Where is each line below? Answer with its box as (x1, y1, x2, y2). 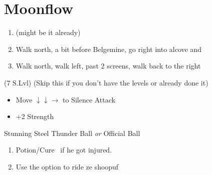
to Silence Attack (62, 94, 115, 104)
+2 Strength (16, 111, 54, 121)
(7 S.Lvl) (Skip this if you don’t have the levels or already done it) (4, 77, 208, 87)
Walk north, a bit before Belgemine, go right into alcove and (16, 43, 201, 54)
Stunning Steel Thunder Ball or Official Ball (4, 127, 140, 138)
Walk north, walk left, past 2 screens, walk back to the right (16, 60, 201, 71)
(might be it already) (16, 27, 81, 37)
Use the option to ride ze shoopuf (16, 161, 119, 171)
